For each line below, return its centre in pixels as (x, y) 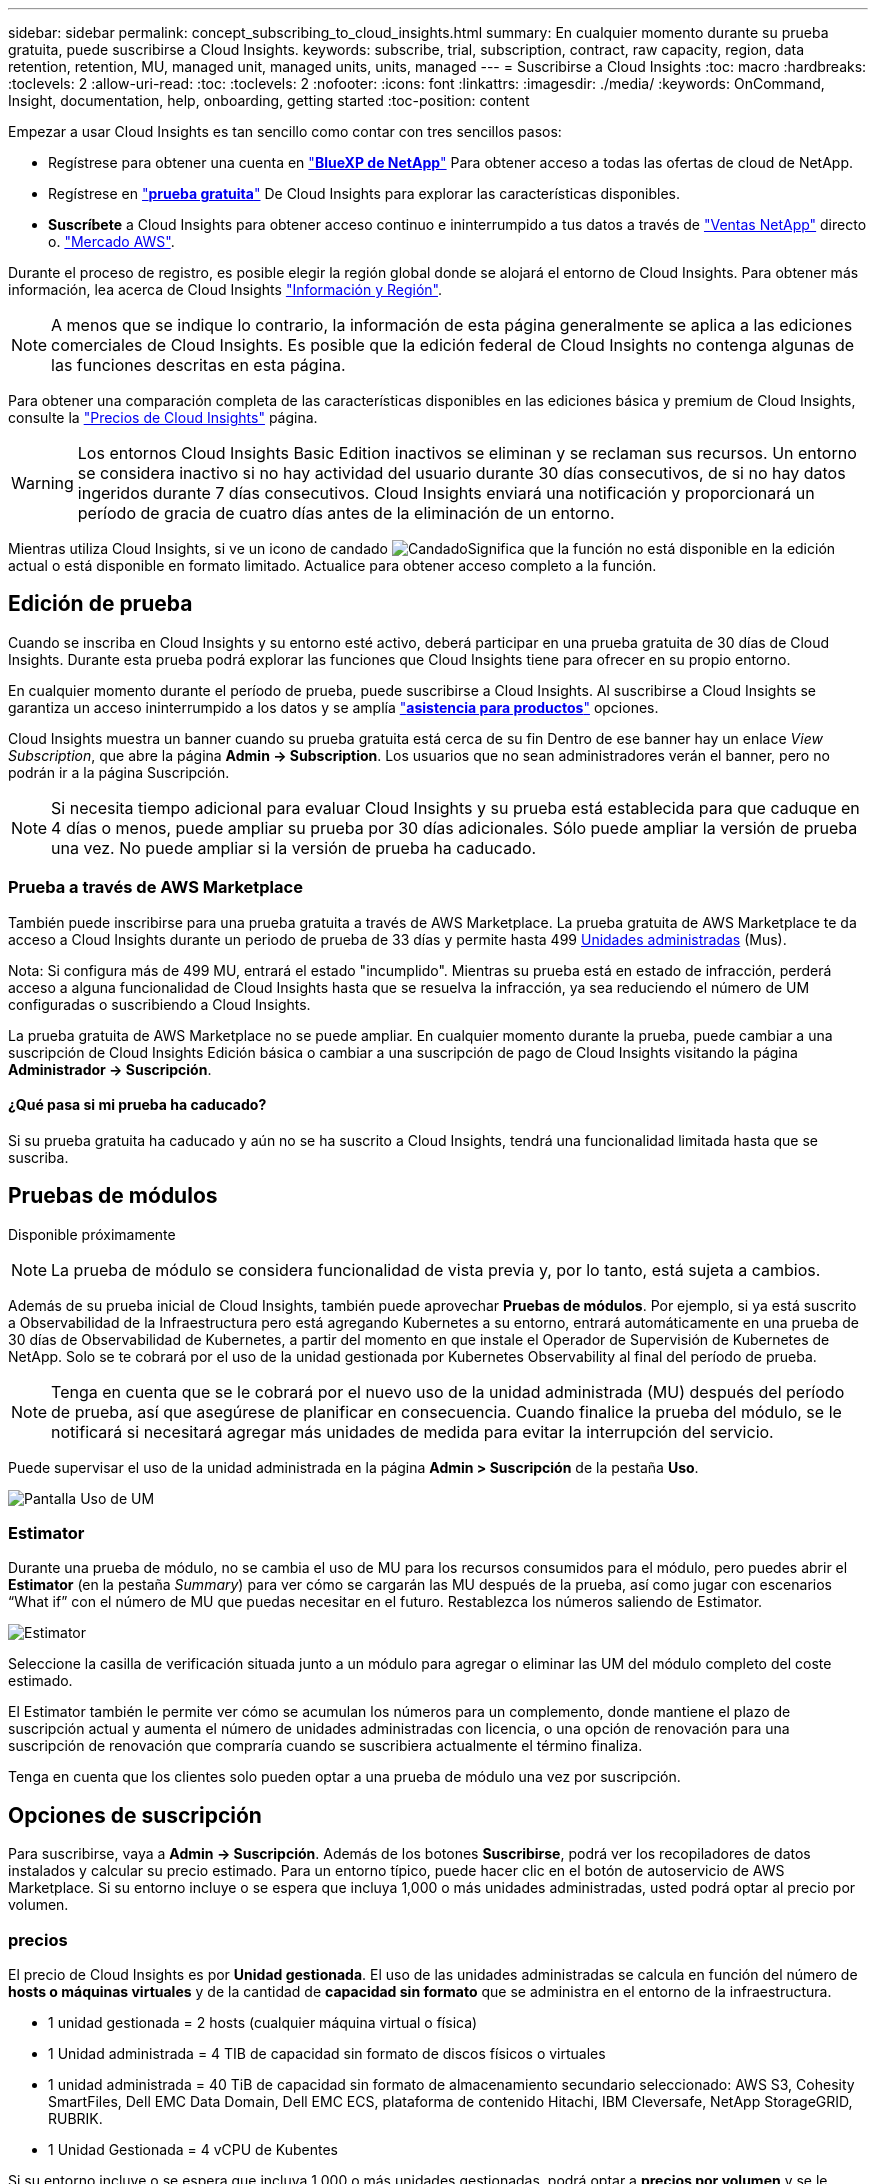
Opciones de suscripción (135, 1815)
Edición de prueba (100, 604)
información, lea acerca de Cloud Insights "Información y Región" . (225, 289)
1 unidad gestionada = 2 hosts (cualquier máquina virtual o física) (263, 2022)
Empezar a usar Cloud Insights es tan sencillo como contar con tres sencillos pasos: (285, 131)
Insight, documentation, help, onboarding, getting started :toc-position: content (269, 100)
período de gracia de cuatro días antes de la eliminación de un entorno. (346, 513)
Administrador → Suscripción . (110, 1069)
